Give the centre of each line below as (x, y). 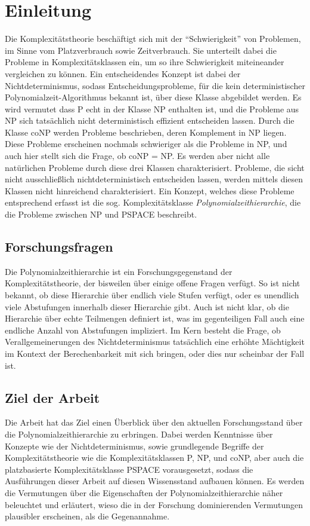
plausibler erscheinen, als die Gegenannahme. (87, 516)
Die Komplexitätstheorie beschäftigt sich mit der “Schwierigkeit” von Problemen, (153, 39)
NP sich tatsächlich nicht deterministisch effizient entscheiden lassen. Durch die (150, 120)
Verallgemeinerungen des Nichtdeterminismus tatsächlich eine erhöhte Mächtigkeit (155, 342)
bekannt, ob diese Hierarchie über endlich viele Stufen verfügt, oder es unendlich (152, 295)
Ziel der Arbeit (52, 397)
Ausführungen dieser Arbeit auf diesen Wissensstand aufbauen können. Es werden (155, 481)
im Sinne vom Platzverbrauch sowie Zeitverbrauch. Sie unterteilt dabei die (141, 50)
